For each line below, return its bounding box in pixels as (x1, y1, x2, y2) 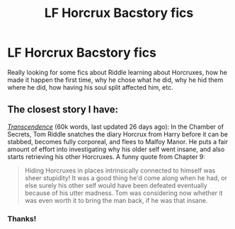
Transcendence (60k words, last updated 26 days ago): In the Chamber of (7, 122, 224, 131)
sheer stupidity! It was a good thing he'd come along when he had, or (24, 173, 228, 182)
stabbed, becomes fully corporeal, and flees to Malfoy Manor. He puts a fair (7, 137, 229, 146)
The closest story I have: (7, 104, 119, 116)
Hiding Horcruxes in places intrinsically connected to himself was (24, 166, 216, 175)
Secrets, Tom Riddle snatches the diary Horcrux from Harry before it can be (7, 129, 229, 139)
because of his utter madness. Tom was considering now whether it (24, 189, 223, 197)
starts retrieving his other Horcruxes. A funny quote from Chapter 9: (7, 152, 205, 160)
